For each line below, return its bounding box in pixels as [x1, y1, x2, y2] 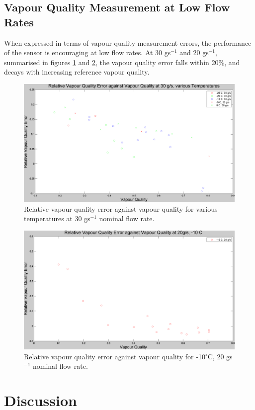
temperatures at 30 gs [24, 213, 90, 224]
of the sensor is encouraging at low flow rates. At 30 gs [4, 47, 171, 58]
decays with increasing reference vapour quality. [4, 67, 150, 77]
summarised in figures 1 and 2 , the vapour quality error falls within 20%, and [4, 57, 240, 67]
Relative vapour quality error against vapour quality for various [24, 203, 218, 214]
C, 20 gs [207, 351, 233, 361]
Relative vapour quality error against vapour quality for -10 [24, 351, 205, 361]
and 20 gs [179, 47, 209, 58]
